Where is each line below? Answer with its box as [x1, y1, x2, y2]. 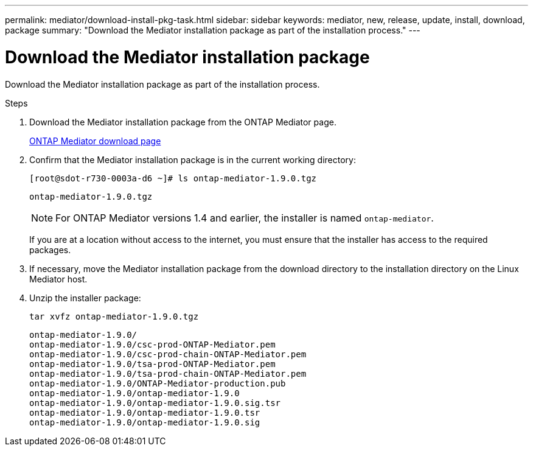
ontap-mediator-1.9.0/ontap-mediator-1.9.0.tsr [29, 407, 260, 418]
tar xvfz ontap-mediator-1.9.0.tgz [29, 311, 199, 321]
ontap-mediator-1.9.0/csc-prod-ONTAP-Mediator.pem [29, 339, 276, 349]
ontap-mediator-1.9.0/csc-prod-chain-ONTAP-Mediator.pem [29, 349, 307, 359]
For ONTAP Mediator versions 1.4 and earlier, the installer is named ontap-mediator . [55, 211, 434, 224]
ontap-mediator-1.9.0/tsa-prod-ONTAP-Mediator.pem [29, 358, 276, 369]
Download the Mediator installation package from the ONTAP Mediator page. [29, 116, 336, 127]
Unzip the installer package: [29, 292, 141, 303]
